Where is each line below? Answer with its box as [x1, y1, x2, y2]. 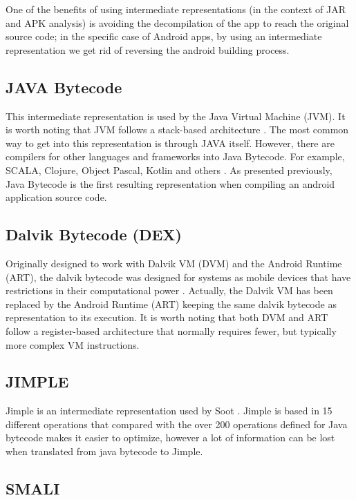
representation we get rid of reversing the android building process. [6, 42, 290, 57]
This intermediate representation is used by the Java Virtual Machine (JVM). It [6, 108, 346, 123]
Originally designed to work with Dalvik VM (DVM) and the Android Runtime [6, 256, 342, 270]
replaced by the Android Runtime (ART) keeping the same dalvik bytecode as [6, 296, 337, 311]
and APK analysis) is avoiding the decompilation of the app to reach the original [6, 15, 349, 30]
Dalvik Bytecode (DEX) [6, 224, 182, 245]
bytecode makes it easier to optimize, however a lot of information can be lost [6, 430, 335, 445]
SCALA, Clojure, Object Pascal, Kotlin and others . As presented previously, [6, 162, 332, 177]
